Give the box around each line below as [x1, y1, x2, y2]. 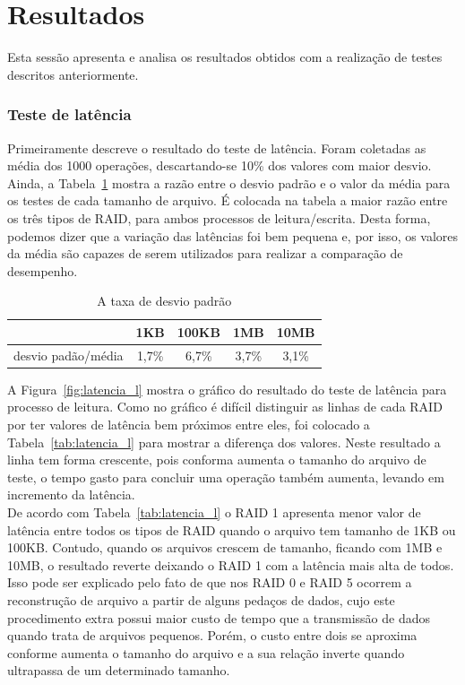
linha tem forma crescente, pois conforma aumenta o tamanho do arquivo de [7, 450, 426, 469]
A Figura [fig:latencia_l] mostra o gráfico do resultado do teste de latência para [7, 379, 447, 398]
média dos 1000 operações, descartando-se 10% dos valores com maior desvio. [7, 156, 432, 175]
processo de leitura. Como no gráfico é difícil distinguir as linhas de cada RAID [7, 397, 443, 416]
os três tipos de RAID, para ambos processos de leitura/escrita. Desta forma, [7, 208, 431, 227]
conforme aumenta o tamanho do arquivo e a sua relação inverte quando [7, 643, 405, 662]
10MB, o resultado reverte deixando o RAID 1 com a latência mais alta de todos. [7, 555, 454, 574]
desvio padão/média [13, 345, 124, 364]
